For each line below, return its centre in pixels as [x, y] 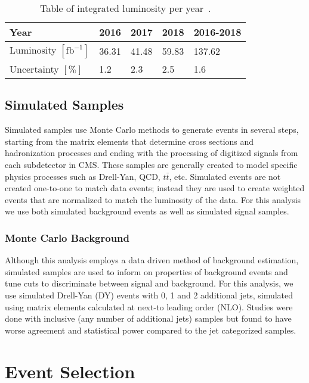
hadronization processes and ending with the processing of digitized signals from [152, 153]
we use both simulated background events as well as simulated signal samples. [147, 211]
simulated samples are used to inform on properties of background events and [146, 271]
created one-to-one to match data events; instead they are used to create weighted [155, 188]
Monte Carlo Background [67, 237]
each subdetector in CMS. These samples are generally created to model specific [151, 164]
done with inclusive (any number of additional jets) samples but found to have [148, 318]
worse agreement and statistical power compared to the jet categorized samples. [151, 330]
